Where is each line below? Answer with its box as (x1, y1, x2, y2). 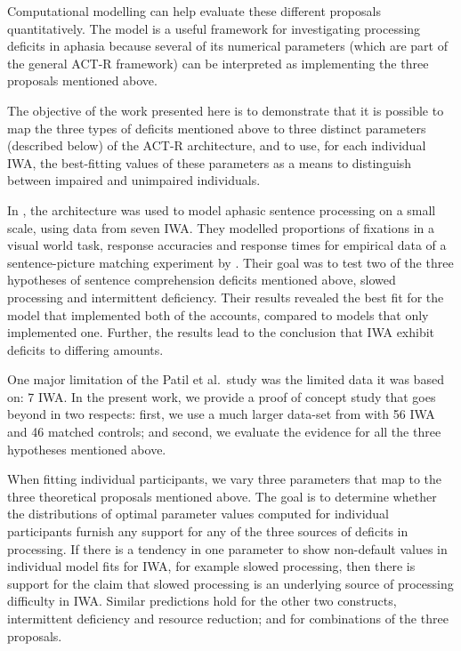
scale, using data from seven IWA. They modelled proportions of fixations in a (7, 218, 435, 237)
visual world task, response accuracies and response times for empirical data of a (7, 236, 447, 254)
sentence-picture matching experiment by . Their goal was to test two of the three (7, 253, 454, 271)
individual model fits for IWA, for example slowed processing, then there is (7, 557, 416, 575)
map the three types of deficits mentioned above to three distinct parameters (7, 118, 426, 137)
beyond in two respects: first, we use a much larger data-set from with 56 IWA (7, 405, 435, 423)
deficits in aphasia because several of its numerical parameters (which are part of (7, 36, 448, 55)
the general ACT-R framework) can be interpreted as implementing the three (7, 53, 429, 72)
